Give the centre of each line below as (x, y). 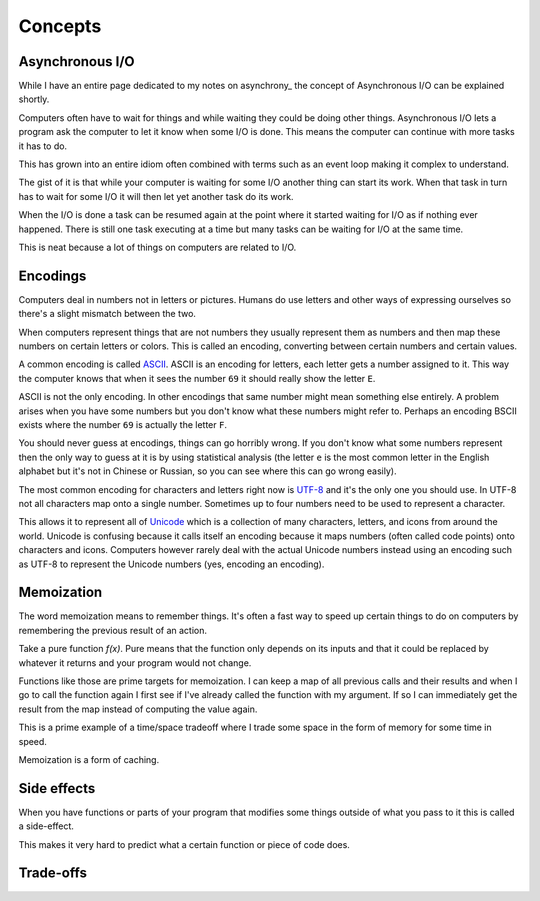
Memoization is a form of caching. (89, 759)
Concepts (60, 26)
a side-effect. (46, 826)
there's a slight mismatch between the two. (107, 314)
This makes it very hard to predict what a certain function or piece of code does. (184, 844)
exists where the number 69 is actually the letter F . (122, 424)
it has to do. (43, 146)
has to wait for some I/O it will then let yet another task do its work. (156, 196)
